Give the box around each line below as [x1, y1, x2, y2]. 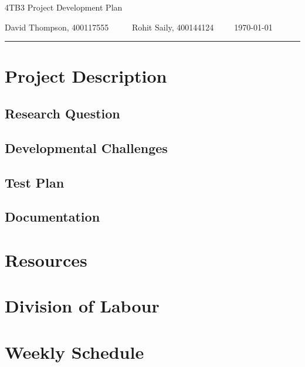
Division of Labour [5, 294, 160, 318]
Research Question [5, 104, 120, 122]
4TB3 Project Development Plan [5, 1, 123, 13]
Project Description [5, 64, 167, 88]
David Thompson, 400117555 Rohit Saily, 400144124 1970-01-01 [5, 21, 273, 33]
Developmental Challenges [5, 138, 168, 157]
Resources [5, 247, 87, 271]
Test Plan [5, 173, 65, 191]
